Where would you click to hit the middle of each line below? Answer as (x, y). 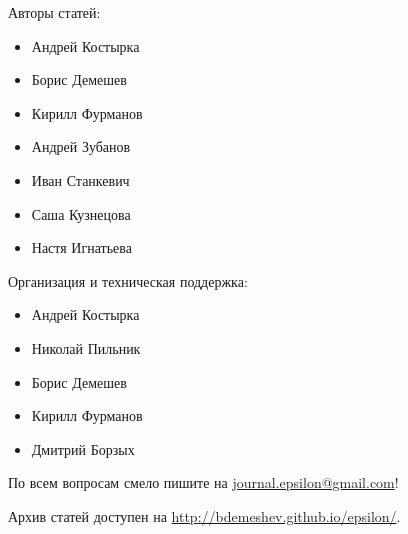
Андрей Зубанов (81, 146)
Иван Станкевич (80, 179)
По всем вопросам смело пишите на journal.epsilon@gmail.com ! (203, 482)
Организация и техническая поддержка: (128, 280)
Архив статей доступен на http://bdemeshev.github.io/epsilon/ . (204, 515)
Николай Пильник (86, 347)
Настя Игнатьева (81, 247)
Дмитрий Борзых (83, 448)
